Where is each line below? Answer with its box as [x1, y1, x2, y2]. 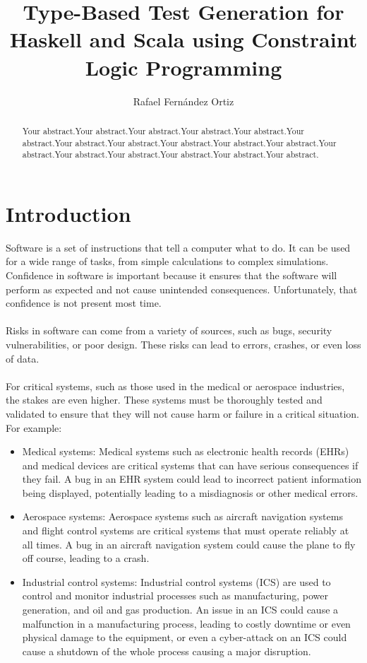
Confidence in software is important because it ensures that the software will [6, 267, 337, 282]
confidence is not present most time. [6, 295, 162, 310]
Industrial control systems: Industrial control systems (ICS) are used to [22, 574, 331, 589]
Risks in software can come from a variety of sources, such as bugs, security [6, 323, 332, 338]
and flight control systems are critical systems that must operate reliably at [22, 523, 349, 538]
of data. [6, 351, 40, 365]
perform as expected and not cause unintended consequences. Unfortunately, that [6, 281, 358, 296]
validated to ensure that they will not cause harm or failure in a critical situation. [6, 406, 359, 421]
